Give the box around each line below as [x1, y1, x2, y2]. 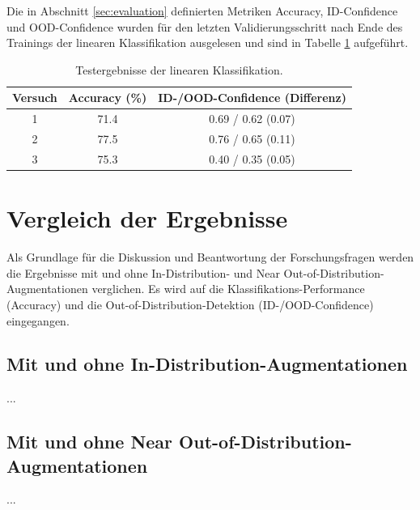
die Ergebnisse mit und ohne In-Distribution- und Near [6, 264, 280, 281]
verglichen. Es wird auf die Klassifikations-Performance [91, 280, 365, 297]
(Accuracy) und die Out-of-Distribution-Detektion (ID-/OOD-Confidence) [6, 295, 374, 312]
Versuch [12, 89, 57, 106]
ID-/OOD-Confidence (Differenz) [158, 89, 346, 106]
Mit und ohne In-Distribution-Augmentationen [6, 351, 408, 376]
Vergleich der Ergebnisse [6, 202, 288, 235]
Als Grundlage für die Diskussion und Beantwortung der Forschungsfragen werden [6, 249, 414, 266]
